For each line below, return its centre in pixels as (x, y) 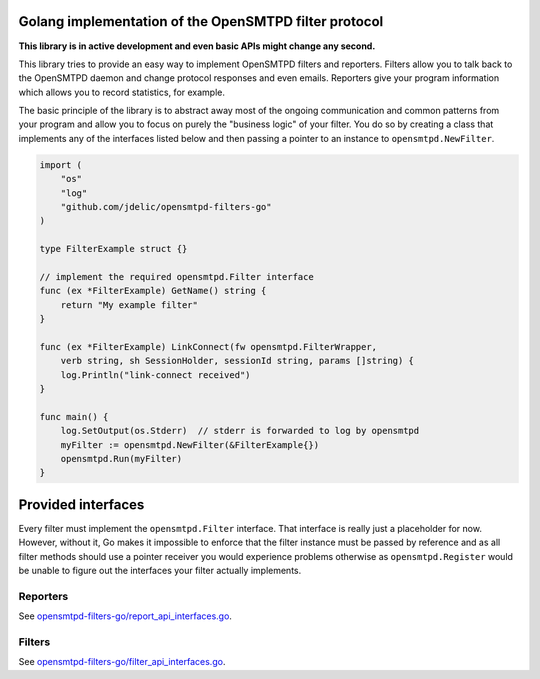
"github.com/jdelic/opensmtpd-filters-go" (166, 207)
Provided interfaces (81, 504)
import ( (61, 164)
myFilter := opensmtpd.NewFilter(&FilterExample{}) (190, 444)
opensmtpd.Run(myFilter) (121, 459)
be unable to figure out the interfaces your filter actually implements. (160, 571)
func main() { (74, 416)
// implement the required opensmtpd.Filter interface (176, 276)
